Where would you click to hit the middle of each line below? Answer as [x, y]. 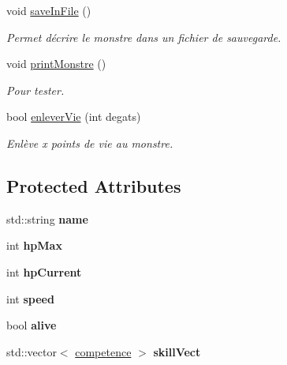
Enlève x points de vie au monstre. [90, 143]
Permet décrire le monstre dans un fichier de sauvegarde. [144, 37]
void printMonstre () [56, 64]
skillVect [177, 351]
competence [103, 351]
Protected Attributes [94, 185]
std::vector [32, 351]
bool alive [32, 325]
